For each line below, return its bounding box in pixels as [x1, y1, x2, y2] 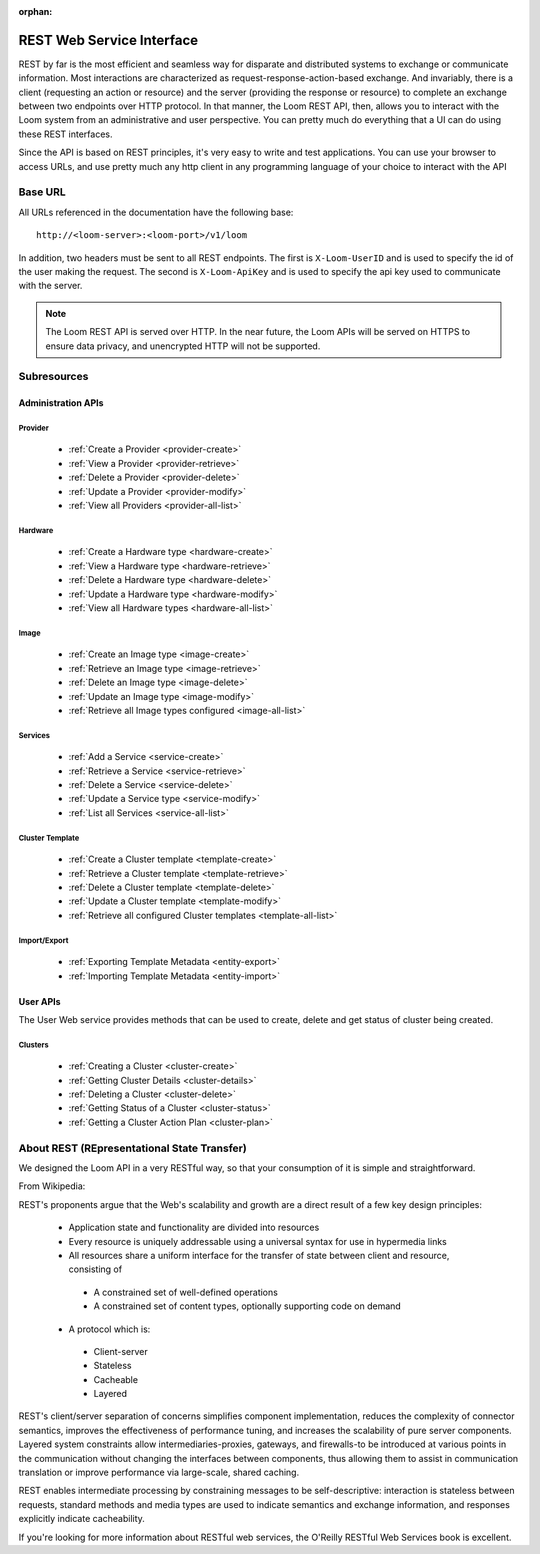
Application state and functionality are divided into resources [68, 1221, 320, 1234]
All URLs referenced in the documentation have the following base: [18, 206, 294, 218]
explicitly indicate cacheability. [18, 1513, 145, 1525]
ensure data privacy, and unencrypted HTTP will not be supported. [45, 340, 321, 352]
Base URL [18, 185, 67, 199]
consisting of [68, 1263, 123, 1275]
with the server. [18, 280, 83, 292]
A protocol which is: [68, 1323, 151, 1335]
